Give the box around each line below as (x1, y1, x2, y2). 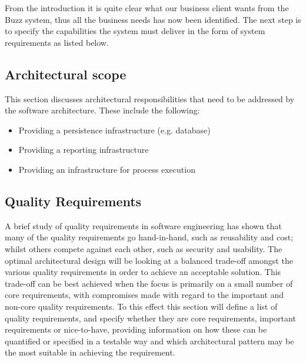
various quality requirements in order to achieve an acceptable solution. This (5, 266, 281, 278)
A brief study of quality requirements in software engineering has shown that (5, 219, 282, 232)
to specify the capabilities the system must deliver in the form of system (5, 25, 265, 37)
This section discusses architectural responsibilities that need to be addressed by (5, 92, 295, 105)
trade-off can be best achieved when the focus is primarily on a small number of (5, 277, 293, 289)
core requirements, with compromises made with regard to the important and (5, 289, 284, 301)
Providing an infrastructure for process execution (18, 163, 195, 175)
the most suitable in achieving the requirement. (5, 346, 175, 358)
